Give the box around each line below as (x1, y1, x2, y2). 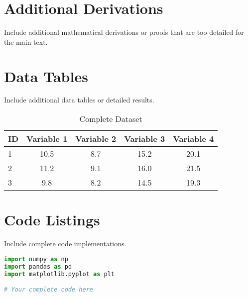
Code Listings (4, 209, 100, 230)
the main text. (4, 36, 48, 47)
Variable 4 (173, 133, 214, 145)
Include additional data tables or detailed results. (4, 95, 154, 105)
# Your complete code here (4, 286, 93, 294)
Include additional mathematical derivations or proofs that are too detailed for (4, 27, 244, 37)
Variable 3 (124, 133, 165, 145)
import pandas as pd (4, 263, 72, 270)
